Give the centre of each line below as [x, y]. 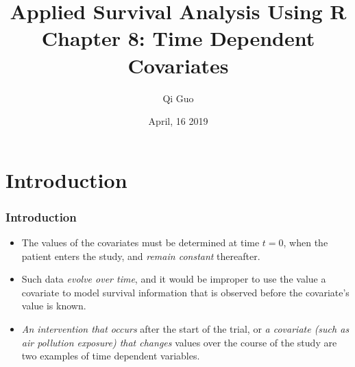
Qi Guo [178, 98]
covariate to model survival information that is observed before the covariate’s [185, 292]
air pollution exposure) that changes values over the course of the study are [179, 342]
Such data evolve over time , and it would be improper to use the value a [174, 279]
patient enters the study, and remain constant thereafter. [141, 256]
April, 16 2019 [178, 121]
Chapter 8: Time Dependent [178, 38]
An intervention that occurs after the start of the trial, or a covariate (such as [185, 329]
